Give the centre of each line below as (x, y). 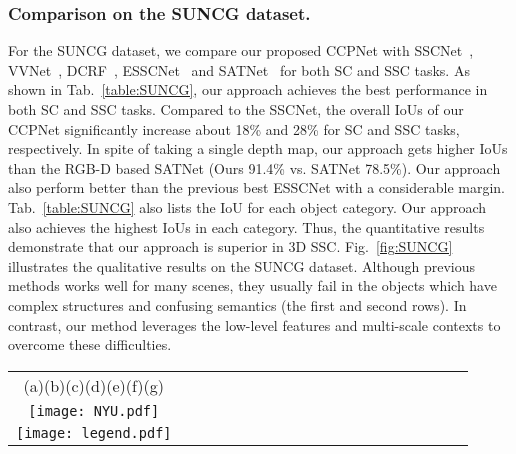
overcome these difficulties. (90, 344)
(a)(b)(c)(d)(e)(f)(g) (93, 385)
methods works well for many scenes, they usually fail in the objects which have (252, 285)
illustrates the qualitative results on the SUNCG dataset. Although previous (241, 265)
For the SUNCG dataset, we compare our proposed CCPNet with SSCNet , (241, 50)
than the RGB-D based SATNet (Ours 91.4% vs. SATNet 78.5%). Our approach (254, 167)
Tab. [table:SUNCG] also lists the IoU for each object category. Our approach (247, 206)
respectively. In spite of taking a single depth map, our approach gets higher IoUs (258, 148)
